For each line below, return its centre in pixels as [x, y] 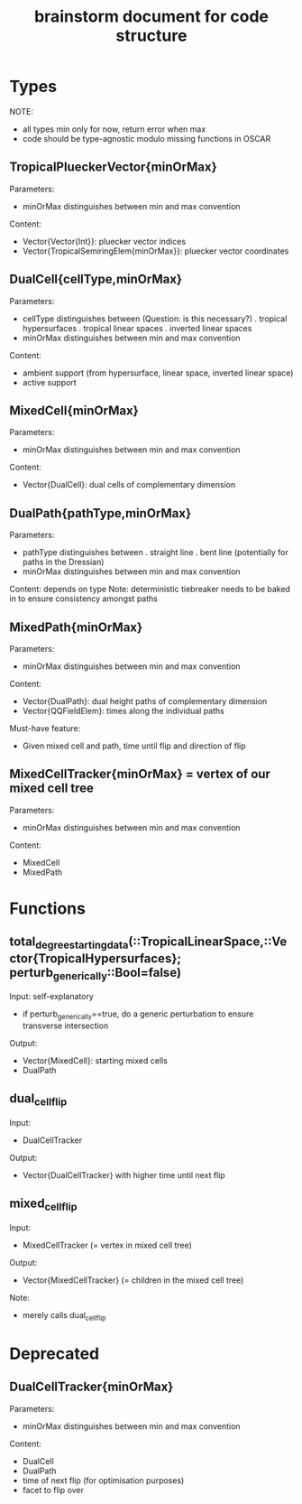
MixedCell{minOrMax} [74, 410]
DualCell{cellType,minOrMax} [96, 279]
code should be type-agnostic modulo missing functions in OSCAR [146, 138]
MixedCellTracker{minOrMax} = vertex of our [140, 774]
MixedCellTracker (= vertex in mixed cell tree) [107, 1245]
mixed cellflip [44, 1205]
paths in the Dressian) [63, 562]
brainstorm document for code [151, 17]
